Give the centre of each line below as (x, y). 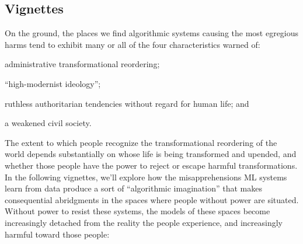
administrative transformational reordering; (82, 64)
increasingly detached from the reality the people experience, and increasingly (144, 222)
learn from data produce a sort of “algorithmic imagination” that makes (133, 188)
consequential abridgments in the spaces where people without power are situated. (152, 199)
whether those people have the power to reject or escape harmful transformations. (151, 165)
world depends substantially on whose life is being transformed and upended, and (151, 154)
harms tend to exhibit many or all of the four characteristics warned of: (133, 44)
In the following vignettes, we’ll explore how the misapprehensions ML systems (146, 177)
